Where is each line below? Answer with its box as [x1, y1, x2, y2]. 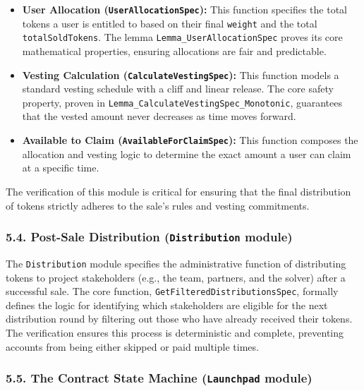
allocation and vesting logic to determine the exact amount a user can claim [22, 146, 351, 161]
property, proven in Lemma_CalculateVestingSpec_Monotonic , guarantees [22, 95, 343, 109]
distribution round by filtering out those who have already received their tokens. [6, 311, 353, 326]
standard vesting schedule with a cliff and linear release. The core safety [22, 81, 334, 96]
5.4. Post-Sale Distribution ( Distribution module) [6, 228, 293, 246]
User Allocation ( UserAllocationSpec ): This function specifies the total [22, 2, 347, 16]
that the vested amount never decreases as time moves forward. [22, 109, 296, 124]
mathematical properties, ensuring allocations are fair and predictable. [22, 43, 327, 58]
